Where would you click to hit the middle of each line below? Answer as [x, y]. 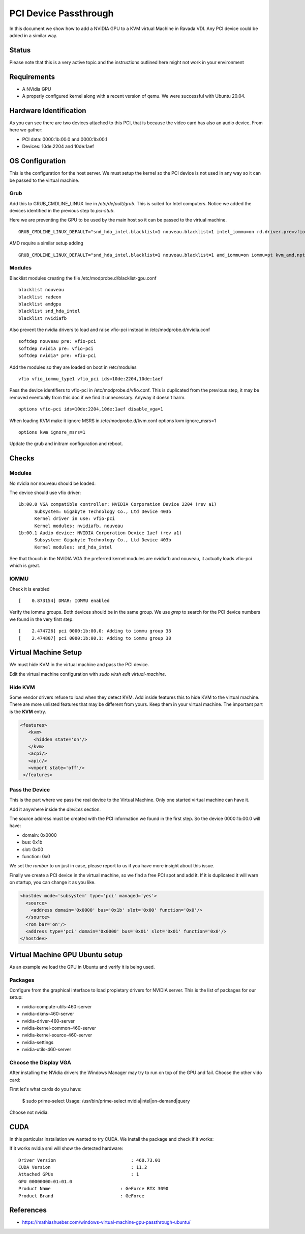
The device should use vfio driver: [45, 492]
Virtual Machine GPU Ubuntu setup [66, 955]
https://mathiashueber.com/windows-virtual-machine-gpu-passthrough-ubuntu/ [106, 1222]
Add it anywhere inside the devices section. [55, 809]
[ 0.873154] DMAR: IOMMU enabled [64, 600]
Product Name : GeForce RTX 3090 [94, 1189]
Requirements [32, 77]
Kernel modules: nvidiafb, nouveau [79, 526]
